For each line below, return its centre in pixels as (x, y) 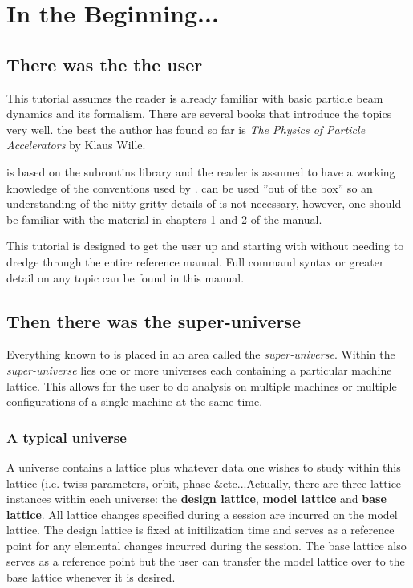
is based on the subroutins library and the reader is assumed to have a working (201, 171)
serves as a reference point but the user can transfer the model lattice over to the (206, 561)
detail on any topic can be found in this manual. (126, 277)
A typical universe (67, 437)
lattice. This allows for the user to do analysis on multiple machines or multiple (202, 385)
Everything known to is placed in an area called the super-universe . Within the (201, 354)
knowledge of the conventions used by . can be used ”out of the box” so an (190, 187)
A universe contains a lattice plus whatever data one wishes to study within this (204, 466)
